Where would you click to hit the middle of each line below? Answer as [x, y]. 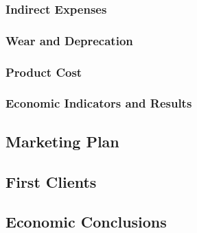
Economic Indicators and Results [99, 103]
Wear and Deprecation [69, 40]
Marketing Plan [62, 141]
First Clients [51, 181]
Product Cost [44, 72]
